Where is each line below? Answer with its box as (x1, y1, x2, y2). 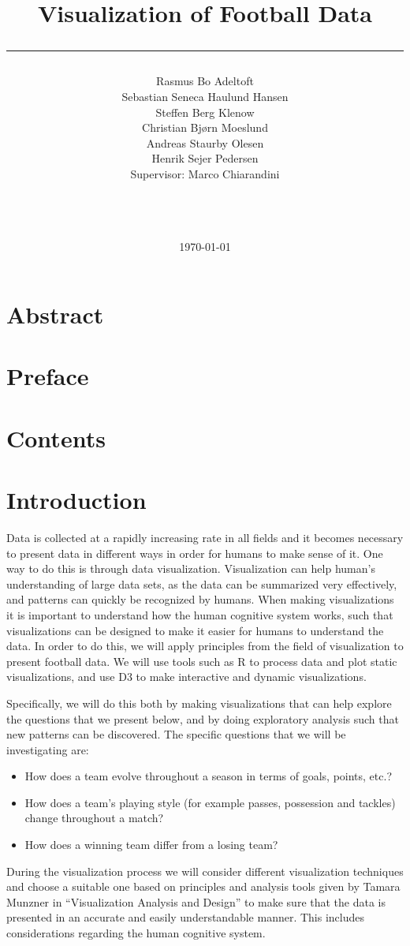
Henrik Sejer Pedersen (151, 150, 259, 166)
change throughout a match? (24, 810, 164, 826)
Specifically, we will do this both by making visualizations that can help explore (6, 694, 392, 711)
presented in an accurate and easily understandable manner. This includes (6, 909, 365, 925)
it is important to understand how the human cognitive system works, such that (6, 606, 393, 623)
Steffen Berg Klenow (155, 103, 255, 120)
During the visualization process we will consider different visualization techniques (6, 862, 404, 879)
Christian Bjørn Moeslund (142, 119, 268, 136)
